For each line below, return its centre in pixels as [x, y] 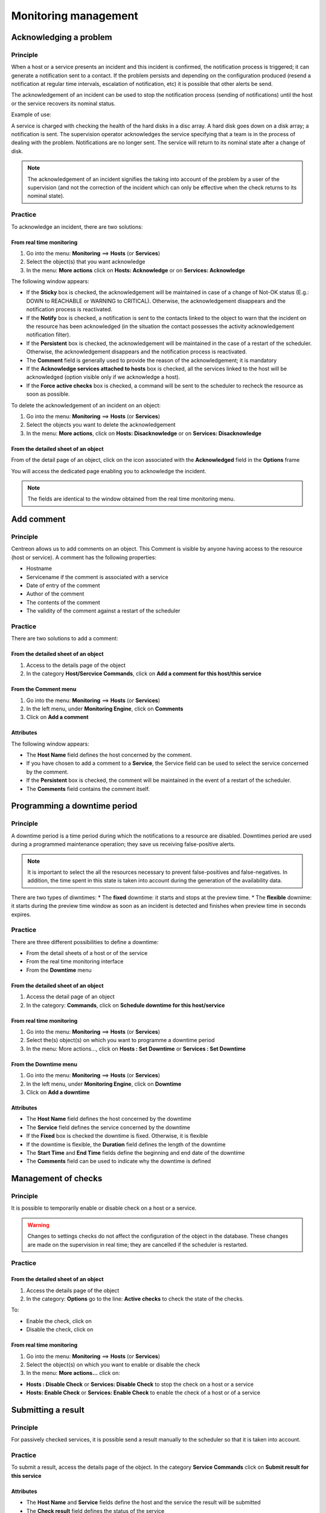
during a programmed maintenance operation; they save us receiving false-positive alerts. [123, 844]
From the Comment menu [44, 689]
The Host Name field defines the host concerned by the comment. [109, 755]
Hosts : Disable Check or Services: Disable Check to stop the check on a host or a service [140, 1384]
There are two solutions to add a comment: [65, 638]
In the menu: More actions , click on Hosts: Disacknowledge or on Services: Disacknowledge [144, 433]
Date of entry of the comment [63, 586]
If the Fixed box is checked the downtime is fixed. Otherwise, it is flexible [117, 1136]
